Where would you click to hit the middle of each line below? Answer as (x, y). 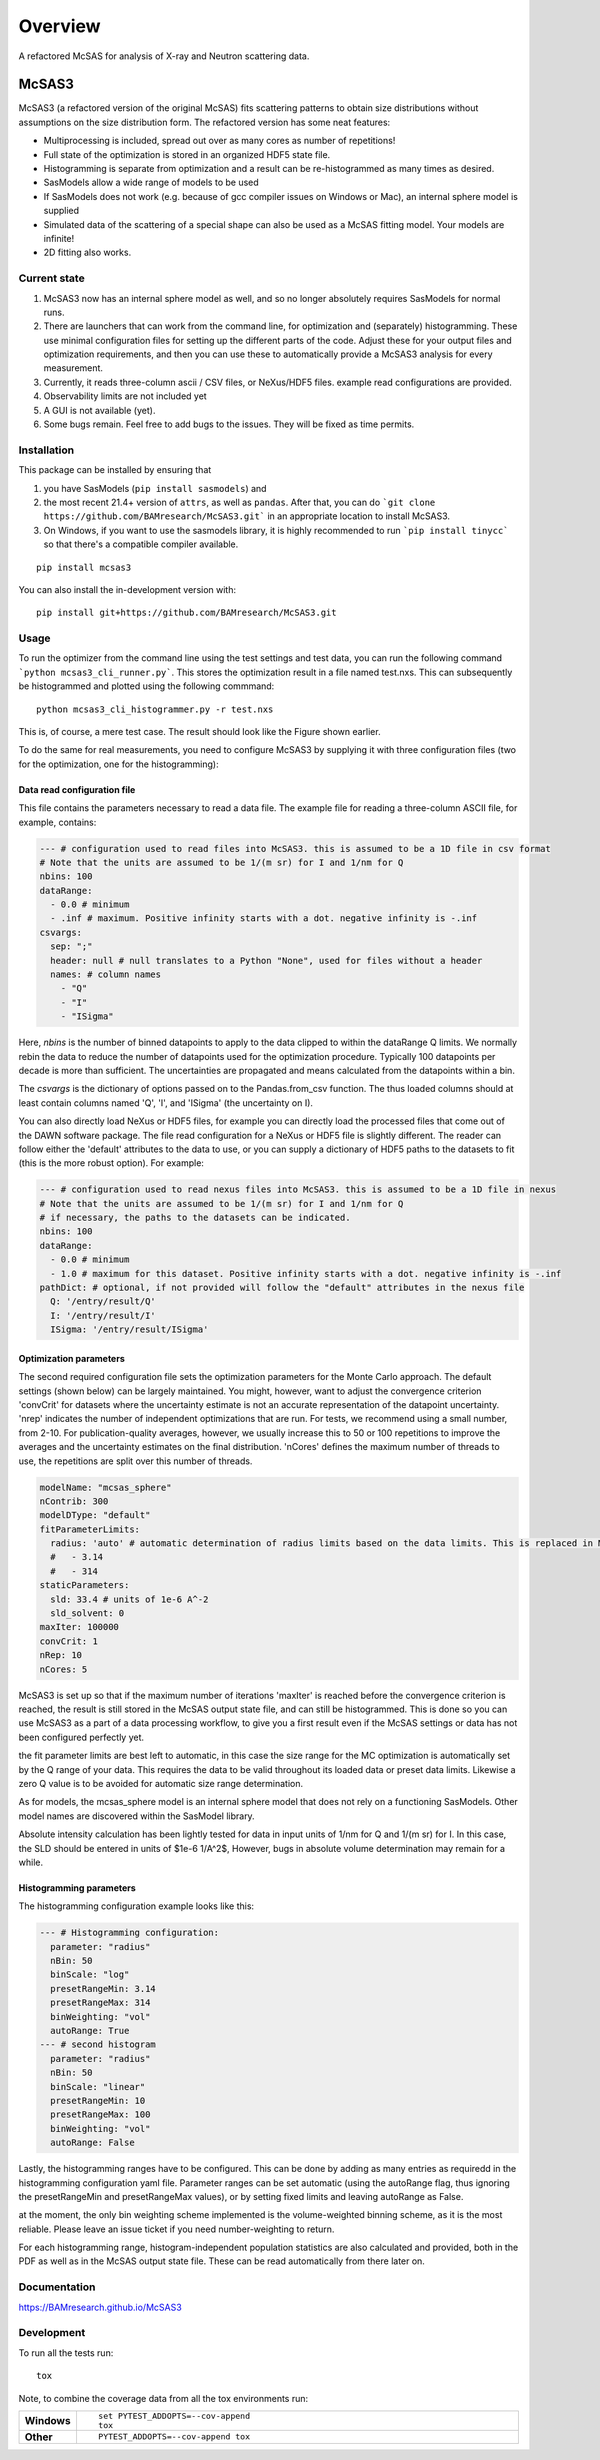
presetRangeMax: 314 (100, 2003)
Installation (46, 450)
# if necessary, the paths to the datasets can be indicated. (195, 1218)
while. (31, 1862)
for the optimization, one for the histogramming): (118, 764)
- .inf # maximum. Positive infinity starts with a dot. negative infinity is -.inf (264, 918)
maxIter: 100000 (79, 1627)
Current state (51, 278)
